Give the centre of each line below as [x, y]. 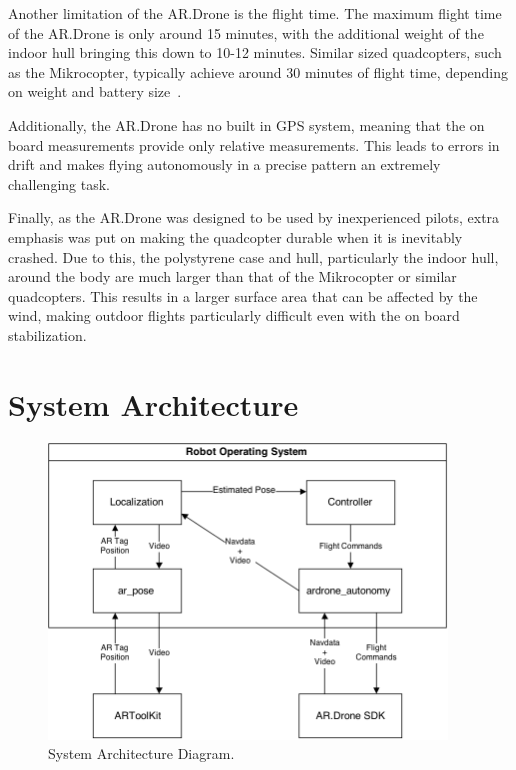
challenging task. [59, 183]
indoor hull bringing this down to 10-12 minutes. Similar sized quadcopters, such [255, 52]
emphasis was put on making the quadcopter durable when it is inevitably [235, 236]
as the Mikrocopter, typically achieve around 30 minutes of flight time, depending [258, 71]
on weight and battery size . [95, 91]
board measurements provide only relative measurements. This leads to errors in [254, 144]
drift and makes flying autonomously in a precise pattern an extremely [224, 164]
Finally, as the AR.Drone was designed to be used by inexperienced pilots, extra [254, 217]
